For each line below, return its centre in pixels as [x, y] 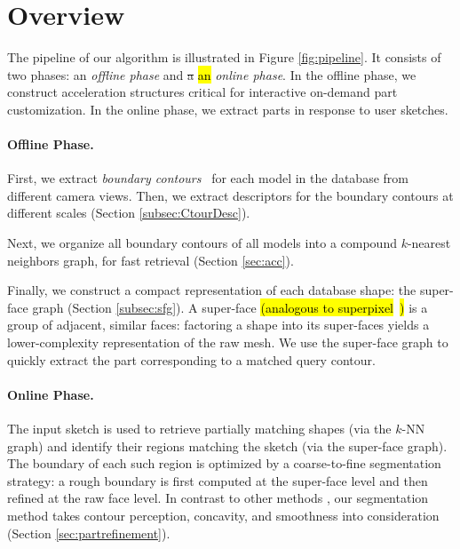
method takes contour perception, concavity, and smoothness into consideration [223, 515]
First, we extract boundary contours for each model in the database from [208, 178]
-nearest [429, 243]
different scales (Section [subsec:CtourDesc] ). [129, 213]
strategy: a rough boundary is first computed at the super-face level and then [218, 480]
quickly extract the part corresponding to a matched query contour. [191, 359]
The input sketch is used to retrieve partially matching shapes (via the [199, 429]
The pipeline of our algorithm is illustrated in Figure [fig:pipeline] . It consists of [224, 57]
